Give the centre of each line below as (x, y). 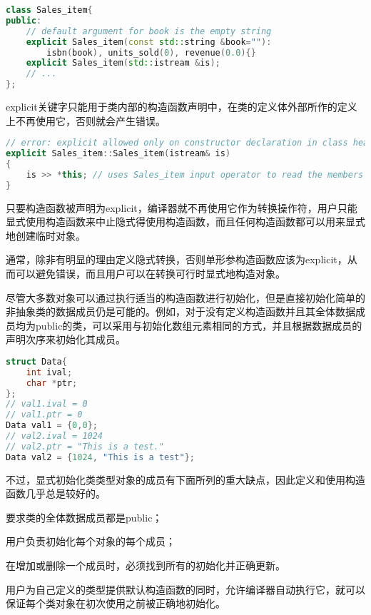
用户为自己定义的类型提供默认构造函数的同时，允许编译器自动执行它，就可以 (185, 589)
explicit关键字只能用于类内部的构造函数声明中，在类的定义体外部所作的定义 (182, 106)
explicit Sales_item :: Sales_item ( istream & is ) (118, 154)
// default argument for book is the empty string (149, 31)
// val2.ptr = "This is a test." (85, 446)
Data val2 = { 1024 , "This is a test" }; (100, 457)
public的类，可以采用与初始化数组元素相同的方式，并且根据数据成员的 (199, 325)
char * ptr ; (52, 383)
